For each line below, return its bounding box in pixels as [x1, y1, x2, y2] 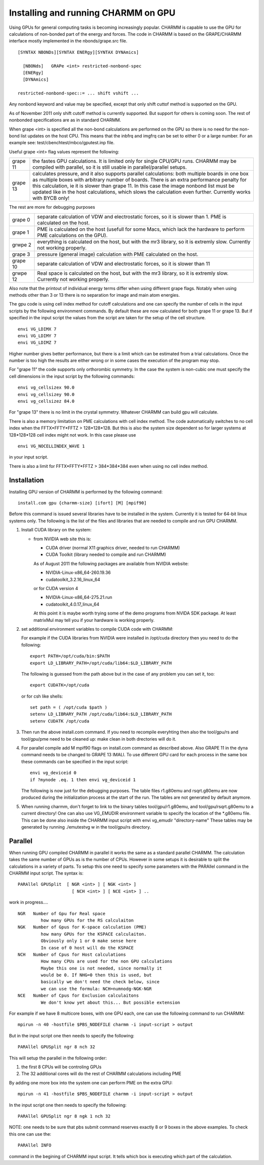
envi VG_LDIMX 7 [18, 326, 57, 332]
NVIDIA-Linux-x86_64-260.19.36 [45, 570, 111, 575]
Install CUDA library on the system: [21, 527, 92, 533]
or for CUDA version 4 [33, 585, 78, 591]
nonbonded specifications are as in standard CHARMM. [9, 117, 122, 123]
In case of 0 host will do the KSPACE [41, 945, 134, 950]
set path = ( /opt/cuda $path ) [30, 704, 108, 710]
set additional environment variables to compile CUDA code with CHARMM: [21, 626, 174, 632]
